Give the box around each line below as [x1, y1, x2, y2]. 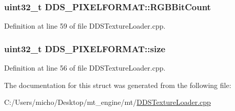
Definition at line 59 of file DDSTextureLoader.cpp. [4, 20, 166, 31]
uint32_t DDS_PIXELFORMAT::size [4, 42, 166, 55]
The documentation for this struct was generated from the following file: [4, 79, 231, 90]
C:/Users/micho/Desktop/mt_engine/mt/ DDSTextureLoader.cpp [4, 97, 211, 107]
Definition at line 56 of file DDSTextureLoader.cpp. [4, 62, 166, 73]
